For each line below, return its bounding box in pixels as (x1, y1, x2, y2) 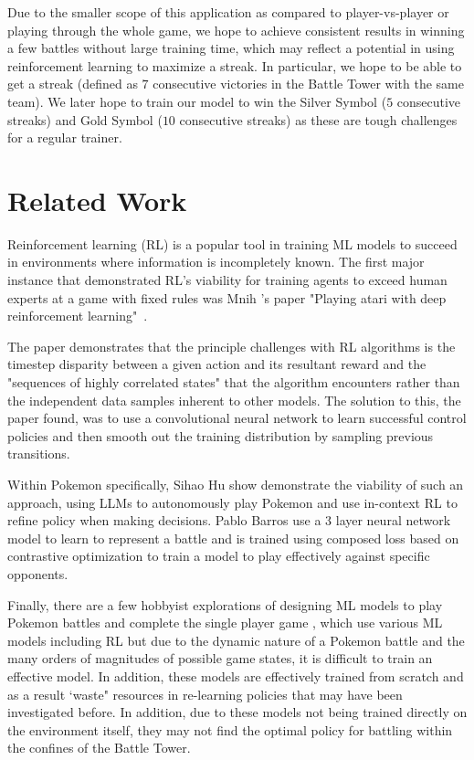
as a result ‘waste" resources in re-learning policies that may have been (7, 684, 403, 703)
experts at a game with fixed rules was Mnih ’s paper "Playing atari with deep (7, 288, 447, 307)
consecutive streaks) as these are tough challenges (179, 110, 458, 129)
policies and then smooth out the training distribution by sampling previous (7, 426, 434, 445)
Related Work (7, 181, 187, 218)
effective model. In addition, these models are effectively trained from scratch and (7, 666, 464, 685)
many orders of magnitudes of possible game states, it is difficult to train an (7, 649, 433, 668)
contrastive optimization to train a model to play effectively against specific (7, 546, 430, 565)
